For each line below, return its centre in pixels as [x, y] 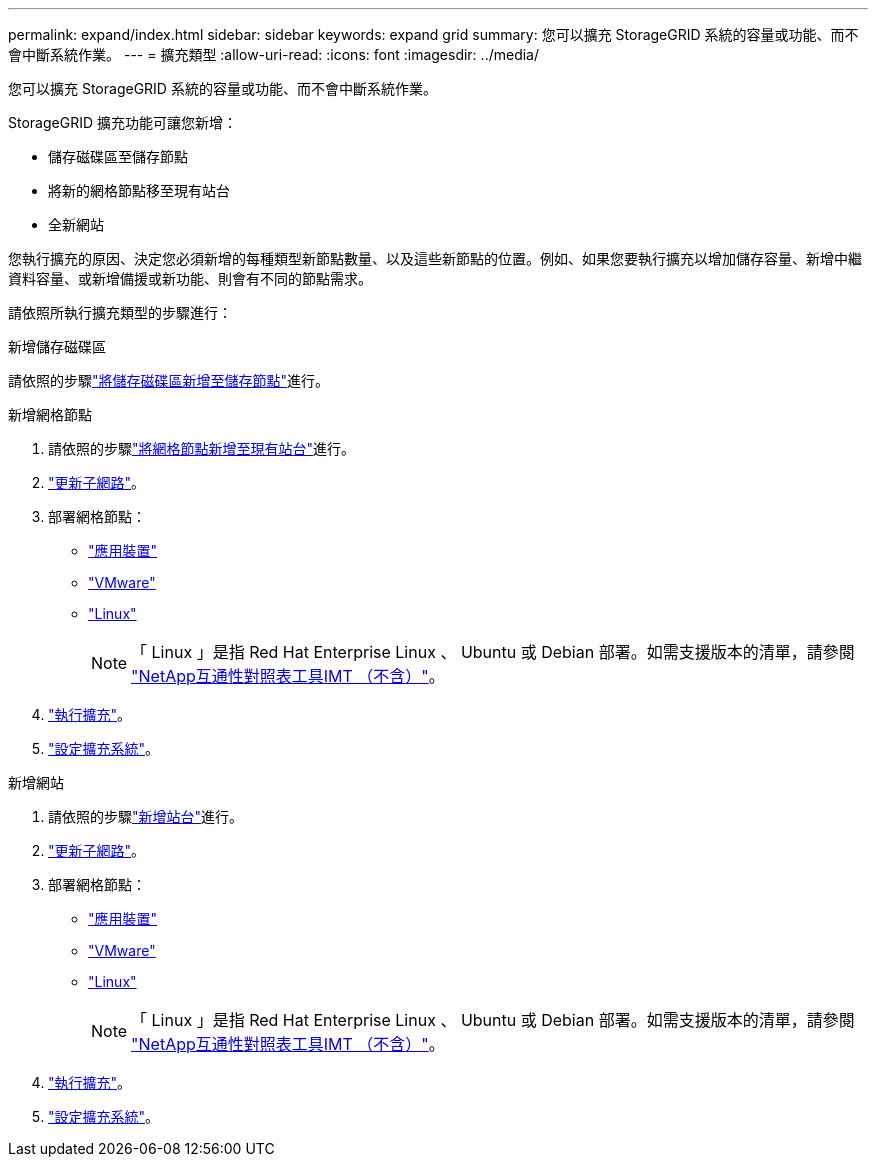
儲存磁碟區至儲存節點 [118, 156]
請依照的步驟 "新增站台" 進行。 [146, 816]
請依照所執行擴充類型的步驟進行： [120, 312]
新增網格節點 [50, 414]
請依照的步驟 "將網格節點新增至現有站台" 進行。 [202, 448]
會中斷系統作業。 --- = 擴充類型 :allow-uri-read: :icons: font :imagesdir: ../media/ [274, 54]
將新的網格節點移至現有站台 [139, 190]
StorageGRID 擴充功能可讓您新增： [122, 122]
